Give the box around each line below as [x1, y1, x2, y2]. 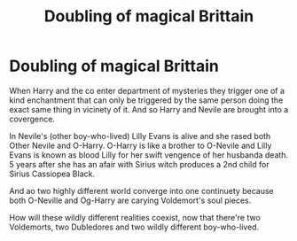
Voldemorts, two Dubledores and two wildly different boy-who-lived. [9, 222, 260, 232]
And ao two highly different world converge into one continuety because [9, 185, 274, 196]
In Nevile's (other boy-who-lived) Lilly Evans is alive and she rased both [9, 130, 271, 141]
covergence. [9, 113, 56, 124]
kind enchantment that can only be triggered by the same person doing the [9, 95, 284, 105]
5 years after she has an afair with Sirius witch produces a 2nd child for [9, 159, 270, 169]
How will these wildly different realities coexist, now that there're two [9, 212, 262, 222]
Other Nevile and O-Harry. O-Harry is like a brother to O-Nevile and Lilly [9, 140, 272, 151]
